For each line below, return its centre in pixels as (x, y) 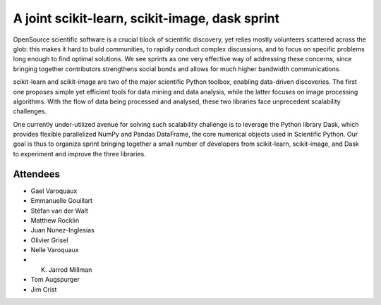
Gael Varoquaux (54, 191)
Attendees (36, 174)
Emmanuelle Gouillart (62, 201)
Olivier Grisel (49, 240)
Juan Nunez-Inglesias (62, 230)
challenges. (30, 111)
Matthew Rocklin (55, 220)
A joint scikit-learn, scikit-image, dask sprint (146, 18)
